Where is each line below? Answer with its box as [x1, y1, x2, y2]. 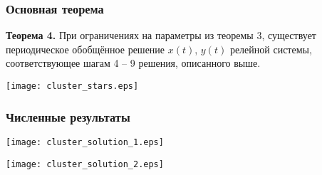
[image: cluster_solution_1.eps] [6, 137, 164, 147]
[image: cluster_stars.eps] [6, 81, 139, 91]
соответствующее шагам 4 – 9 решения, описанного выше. [6, 55, 261, 70]
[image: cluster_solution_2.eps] [6, 159, 164, 169]
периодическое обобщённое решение [6, 41, 165, 56]
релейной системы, [229, 41, 312, 56]
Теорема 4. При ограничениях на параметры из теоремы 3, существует [6, 28, 316, 43]
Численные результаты [6, 107, 130, 125]
